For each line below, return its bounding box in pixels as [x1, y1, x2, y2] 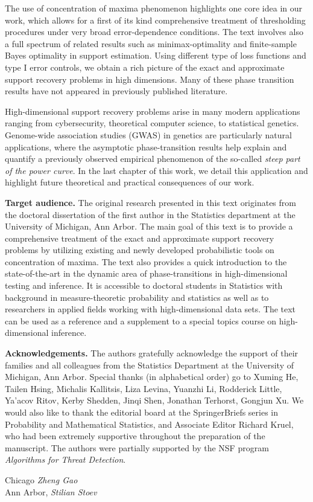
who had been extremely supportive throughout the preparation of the [5, 430, 265, 442]
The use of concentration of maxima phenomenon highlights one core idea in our [5, 2, 302, 14]
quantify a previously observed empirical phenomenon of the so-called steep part [5, 152, 300, 165]
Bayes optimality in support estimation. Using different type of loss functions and [5, 49, 306, 62]
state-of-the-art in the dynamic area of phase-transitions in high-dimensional [5, 267, 288, 280]
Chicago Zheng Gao [5, 473, 78, 486]
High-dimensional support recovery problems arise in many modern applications [5, 105, 300, 117]
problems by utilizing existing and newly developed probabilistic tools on [5, 243, 274, 256]
